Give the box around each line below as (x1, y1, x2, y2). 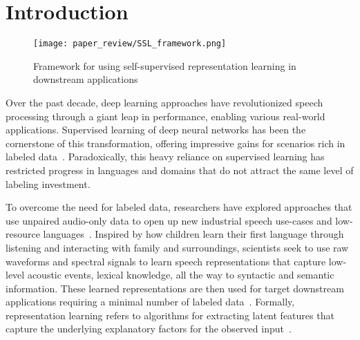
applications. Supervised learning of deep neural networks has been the (6, 122, 306, 137)
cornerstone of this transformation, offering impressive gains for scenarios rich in (6, 135, 345, 150)
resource (6, 227, 40, 241)
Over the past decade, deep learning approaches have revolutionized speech (6, 95, 323, 109)
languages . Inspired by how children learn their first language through (43, 227, 344, 241)
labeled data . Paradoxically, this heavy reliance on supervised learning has (6, 149, 325, 164)
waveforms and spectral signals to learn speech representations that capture (6, 254, 326, 268)
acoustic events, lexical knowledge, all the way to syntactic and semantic (27, 267, 334, 282)
